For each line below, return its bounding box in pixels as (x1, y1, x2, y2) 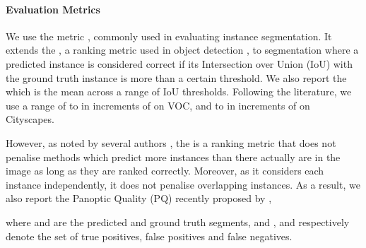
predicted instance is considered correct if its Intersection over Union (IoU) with (6, 56, 353, 71)
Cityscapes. (6, 112, 54, 126)
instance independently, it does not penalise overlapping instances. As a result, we (6, 177, 360, 191)
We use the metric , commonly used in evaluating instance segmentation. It (6, 28, 332, 43)
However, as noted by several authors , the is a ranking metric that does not (6, 135, 336, 150)
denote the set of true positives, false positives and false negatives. (6, 228, 293, 243)
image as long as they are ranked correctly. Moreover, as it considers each (6, 163, 324, 178)
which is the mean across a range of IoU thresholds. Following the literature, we (6, 84, 352, 99)
